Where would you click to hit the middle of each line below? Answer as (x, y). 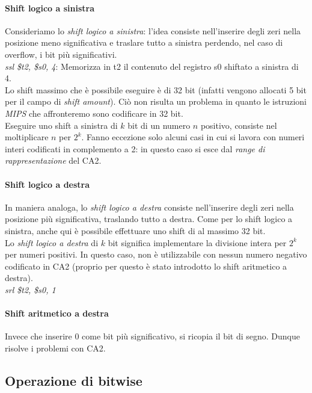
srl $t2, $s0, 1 (30, 289)
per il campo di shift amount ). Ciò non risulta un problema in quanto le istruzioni (156, 101)
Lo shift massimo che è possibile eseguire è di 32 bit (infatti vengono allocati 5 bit (156, 89)
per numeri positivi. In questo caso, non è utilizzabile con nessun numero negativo (156, 254)
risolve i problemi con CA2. (55, 348)
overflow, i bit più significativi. (61, 54)
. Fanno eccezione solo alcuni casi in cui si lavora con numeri (193, 137)
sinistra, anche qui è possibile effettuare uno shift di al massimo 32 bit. (135, 230)
